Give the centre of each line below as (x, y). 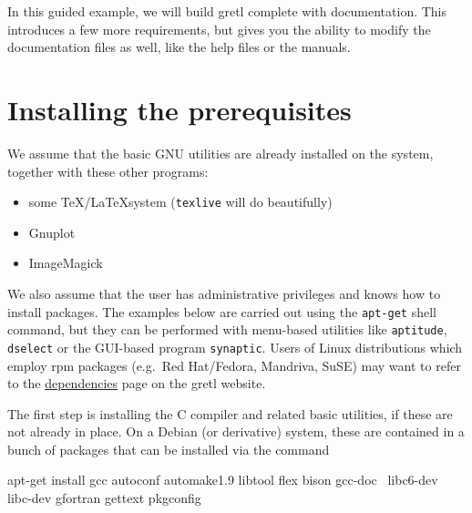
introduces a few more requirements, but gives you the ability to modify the (219, 29)
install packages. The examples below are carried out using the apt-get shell (222, 311)
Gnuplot (52, 232)
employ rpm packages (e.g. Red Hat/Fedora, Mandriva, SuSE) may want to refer (234, 365)
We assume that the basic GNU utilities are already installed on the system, (221, 153)
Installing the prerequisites (180, 109)
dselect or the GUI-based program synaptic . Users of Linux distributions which (235, 347)
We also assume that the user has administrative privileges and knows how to (224, 293)
